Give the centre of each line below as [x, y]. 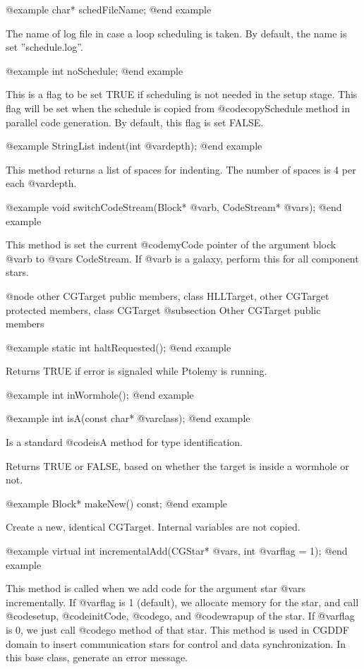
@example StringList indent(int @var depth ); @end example [134, 146]
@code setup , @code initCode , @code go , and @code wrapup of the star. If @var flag [180, 616]
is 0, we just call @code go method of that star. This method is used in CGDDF [177, 629]
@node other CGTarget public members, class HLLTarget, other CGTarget [168, 295]
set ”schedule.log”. [44, 47]
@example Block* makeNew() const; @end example [117, 503]
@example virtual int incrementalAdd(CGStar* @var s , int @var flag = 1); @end [177, 551]
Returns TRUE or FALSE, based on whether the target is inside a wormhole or [177, 465]
